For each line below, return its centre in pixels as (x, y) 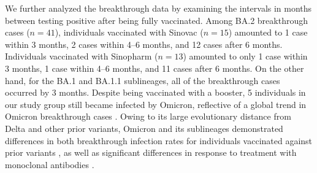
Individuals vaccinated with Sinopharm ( (82, 56)
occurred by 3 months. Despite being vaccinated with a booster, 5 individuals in (155, 92)
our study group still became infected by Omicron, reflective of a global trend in (156, 104)
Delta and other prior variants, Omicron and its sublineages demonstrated (144, 128)
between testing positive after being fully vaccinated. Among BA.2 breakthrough (156, 20)
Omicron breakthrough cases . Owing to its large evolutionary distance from (148, 116)
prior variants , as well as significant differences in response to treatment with (151, 152)
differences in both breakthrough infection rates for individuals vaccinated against (159, 140)
